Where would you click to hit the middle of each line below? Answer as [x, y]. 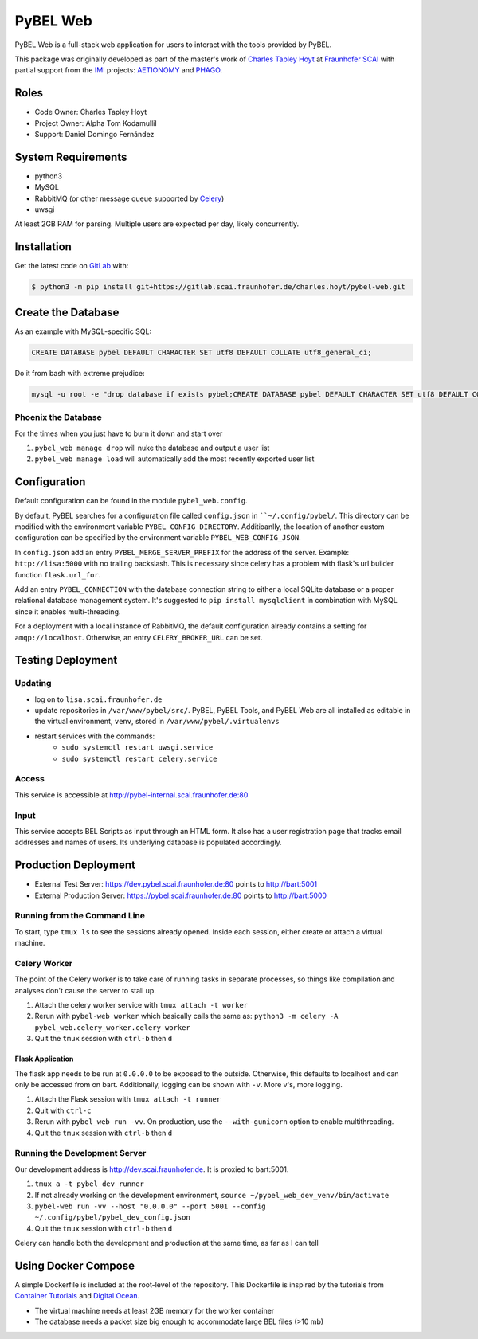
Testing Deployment [66, 660]
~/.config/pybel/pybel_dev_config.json [112, 1218]
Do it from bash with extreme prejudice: [80, 373]
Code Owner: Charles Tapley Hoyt [91, 112]
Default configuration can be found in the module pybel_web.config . [131, 501]
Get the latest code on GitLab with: [72, 266]
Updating [33, 683]
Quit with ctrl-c [63, 1110]
